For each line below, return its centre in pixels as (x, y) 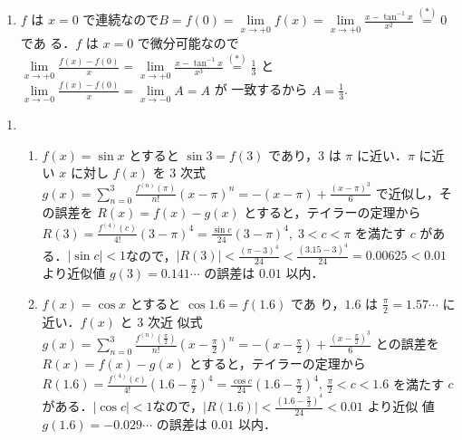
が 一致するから (261, 89)
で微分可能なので (188, 43)
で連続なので (121, 19)
